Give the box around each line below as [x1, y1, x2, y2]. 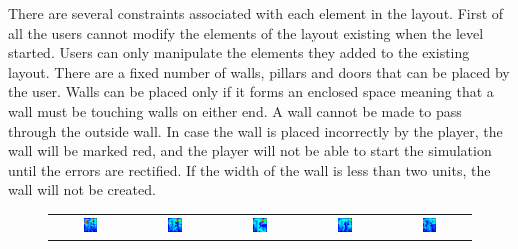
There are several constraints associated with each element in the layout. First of [8, 3, 504, 23]
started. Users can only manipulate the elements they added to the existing [8, 42, 470, 63]
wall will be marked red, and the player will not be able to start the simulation [8, 140, 492, 161]
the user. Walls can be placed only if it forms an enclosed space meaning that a [8, 81, 494, 102]
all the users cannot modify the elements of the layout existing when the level [8, 22, 484, 43]
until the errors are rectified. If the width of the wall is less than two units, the [8, 159, 491, 180]
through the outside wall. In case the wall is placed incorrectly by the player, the [8, 120, 503, 141]
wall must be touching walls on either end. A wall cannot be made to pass [8, 100, 462, 121]
